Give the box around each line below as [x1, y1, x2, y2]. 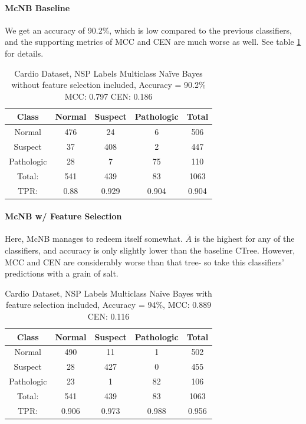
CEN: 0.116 [87, 310, 130, 323]
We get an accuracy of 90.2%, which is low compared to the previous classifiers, [5, 24, 292, 36]
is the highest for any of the [194, 232, 295, 245]
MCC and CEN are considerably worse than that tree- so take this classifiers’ [5, 255, 284, 268]
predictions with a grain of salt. [5, 267, 119, 280]
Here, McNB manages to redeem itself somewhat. [5, 232, 183, 245]
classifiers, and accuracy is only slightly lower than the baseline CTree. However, [5, 244, 295, 257]
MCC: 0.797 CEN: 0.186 [64, 90, 153, 102]
